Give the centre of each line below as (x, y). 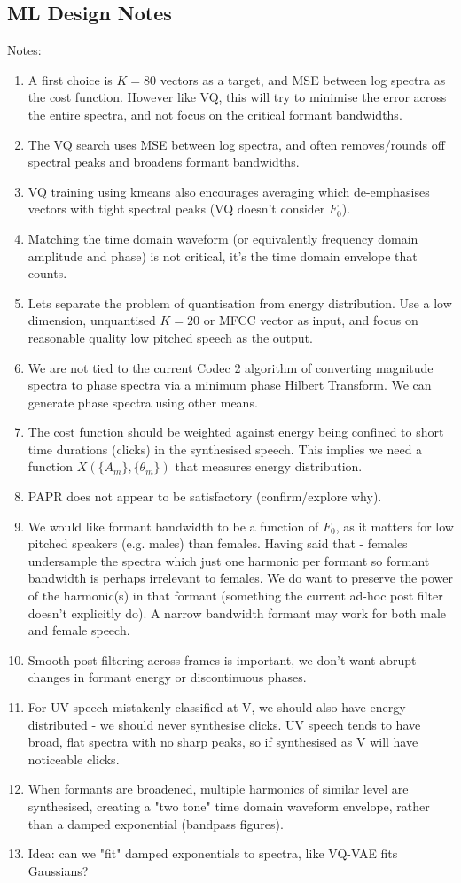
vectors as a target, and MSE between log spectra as (303, 79)
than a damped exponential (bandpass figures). (156, 823)
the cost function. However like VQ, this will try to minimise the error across (237, 97)
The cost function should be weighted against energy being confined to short (236, 432)
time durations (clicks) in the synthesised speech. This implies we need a (225, 449)
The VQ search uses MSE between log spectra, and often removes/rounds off (236, 144)
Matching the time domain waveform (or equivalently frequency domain (223, 238)
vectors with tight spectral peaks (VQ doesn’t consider (176, 209)
